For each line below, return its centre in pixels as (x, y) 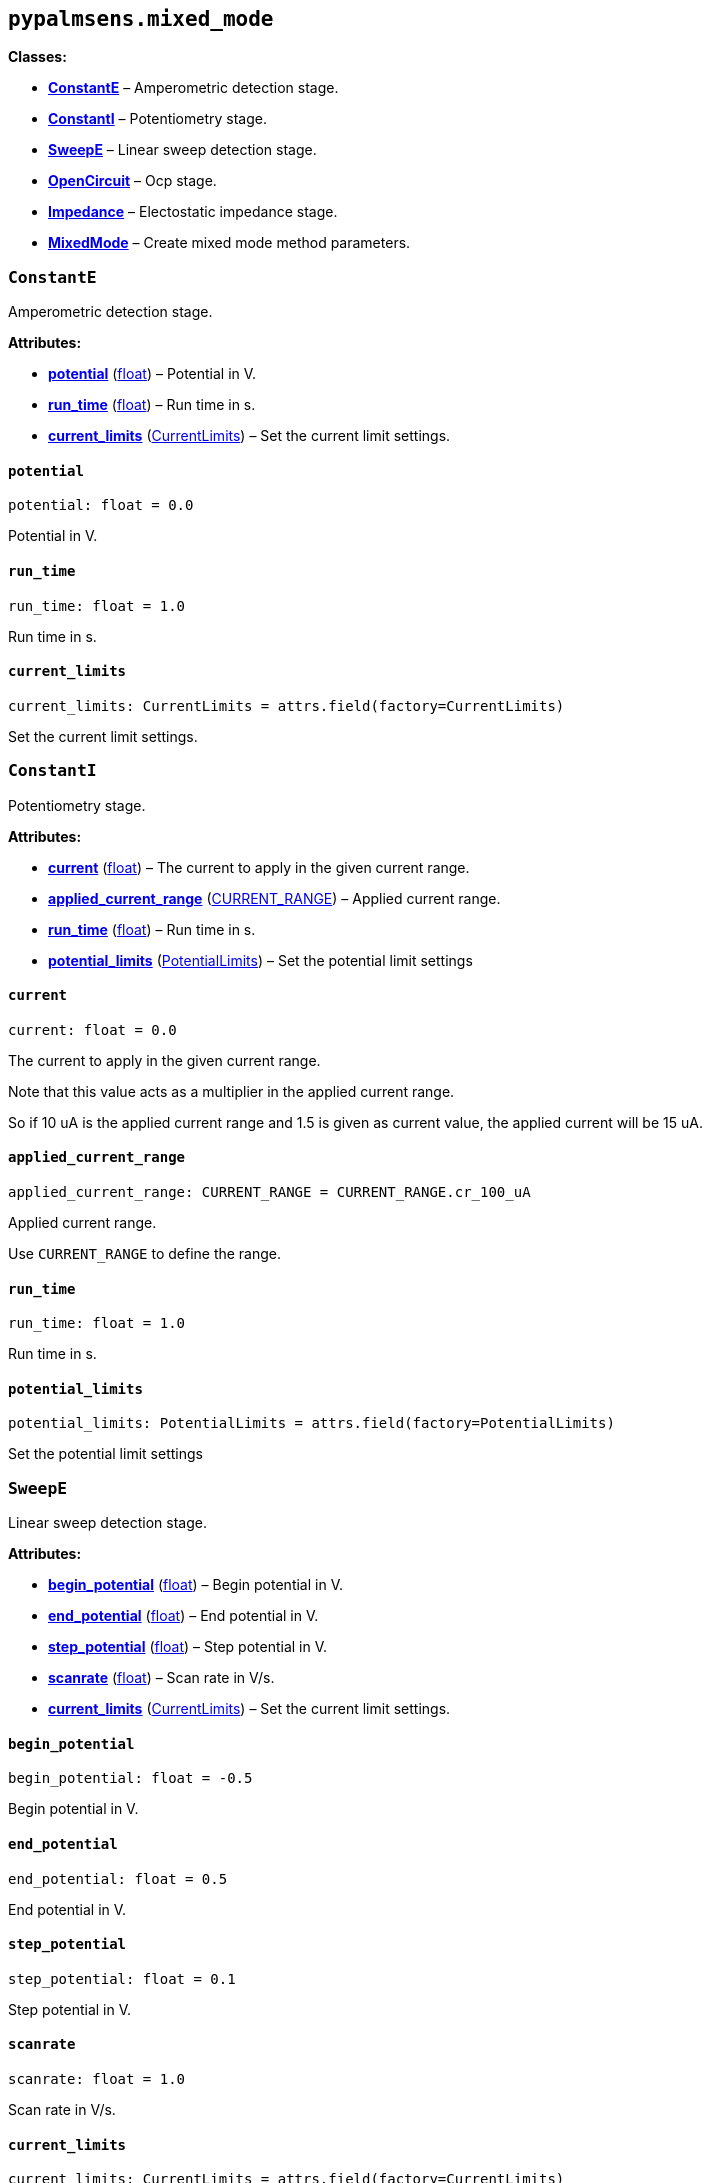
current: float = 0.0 (92, 1029)
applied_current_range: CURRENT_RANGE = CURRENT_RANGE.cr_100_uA (269, 1192)
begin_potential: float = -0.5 (130, 1778)
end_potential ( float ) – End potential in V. (183, 1616)
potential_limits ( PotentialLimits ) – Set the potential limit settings (260, 960)
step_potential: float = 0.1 (122, 1978)
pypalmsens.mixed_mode (141, 19)
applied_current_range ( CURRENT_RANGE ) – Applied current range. (274, 898)
